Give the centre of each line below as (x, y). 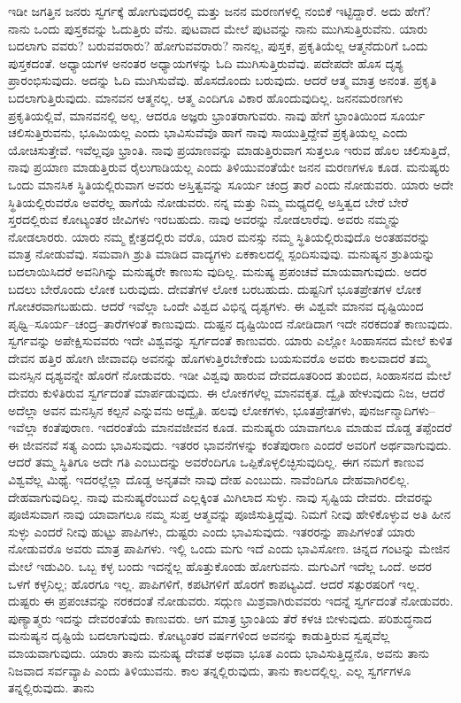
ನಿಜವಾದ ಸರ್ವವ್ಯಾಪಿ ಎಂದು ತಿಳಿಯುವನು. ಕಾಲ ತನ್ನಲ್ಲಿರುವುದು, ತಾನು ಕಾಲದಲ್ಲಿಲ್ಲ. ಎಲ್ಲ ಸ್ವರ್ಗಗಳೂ (210, 670)
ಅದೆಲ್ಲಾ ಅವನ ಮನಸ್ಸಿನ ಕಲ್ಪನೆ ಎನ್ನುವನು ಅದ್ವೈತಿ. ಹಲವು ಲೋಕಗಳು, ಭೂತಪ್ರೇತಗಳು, (182, 409)
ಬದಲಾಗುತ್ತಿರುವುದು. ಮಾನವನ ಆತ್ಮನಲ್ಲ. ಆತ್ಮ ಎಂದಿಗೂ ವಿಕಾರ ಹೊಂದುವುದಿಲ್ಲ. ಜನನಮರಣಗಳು (206, 97)
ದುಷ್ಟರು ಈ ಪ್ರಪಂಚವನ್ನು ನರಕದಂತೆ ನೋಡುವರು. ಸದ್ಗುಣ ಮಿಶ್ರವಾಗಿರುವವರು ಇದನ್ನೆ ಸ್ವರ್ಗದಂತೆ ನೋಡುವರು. (231, 601)
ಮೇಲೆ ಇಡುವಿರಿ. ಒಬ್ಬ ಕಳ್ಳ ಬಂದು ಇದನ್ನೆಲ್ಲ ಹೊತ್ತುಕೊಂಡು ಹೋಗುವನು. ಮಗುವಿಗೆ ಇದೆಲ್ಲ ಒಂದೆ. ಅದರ (220, 566)
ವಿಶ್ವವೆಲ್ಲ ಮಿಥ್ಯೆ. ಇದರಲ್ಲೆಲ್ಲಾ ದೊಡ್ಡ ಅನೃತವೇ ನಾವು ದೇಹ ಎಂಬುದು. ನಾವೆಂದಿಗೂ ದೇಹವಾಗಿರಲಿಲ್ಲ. (209, 479)
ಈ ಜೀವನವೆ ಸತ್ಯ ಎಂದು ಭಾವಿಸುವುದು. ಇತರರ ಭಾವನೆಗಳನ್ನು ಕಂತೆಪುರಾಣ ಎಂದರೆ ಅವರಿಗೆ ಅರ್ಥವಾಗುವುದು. (230, 444)
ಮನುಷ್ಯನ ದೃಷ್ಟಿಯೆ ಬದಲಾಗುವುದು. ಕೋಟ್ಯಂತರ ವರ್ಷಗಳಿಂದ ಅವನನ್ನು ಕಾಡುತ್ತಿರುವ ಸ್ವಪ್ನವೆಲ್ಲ (199, 635)
